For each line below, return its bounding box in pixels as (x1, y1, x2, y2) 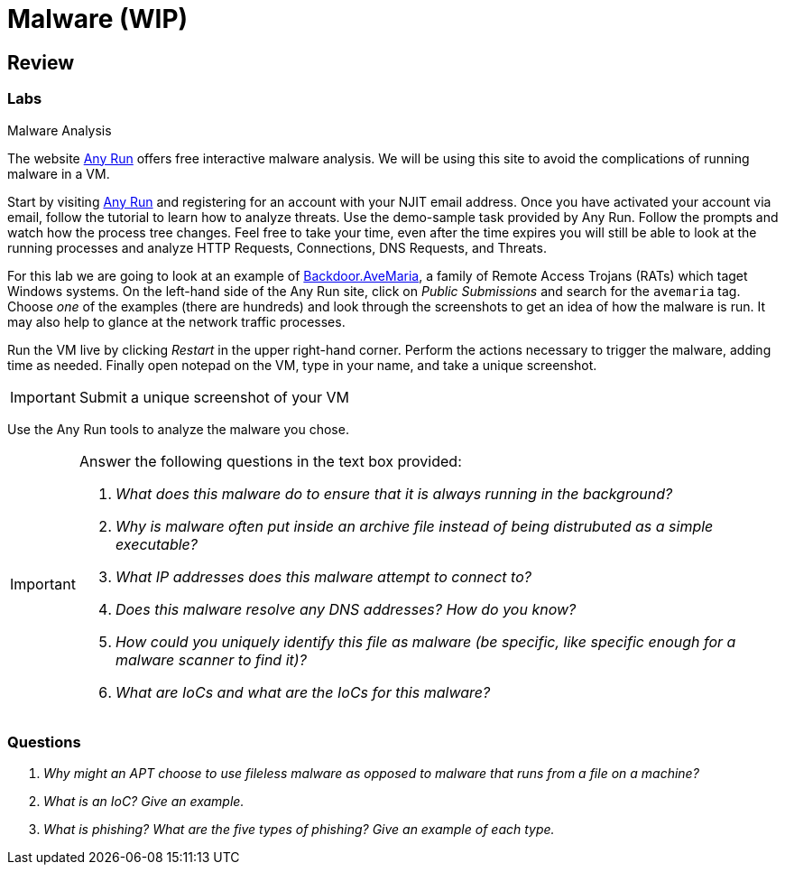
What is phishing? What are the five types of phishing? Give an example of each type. (43, 821, 555, 838)
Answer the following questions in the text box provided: (78, 451, 462, 470)
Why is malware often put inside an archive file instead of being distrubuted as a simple (115, 516, 714, 535)
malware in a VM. (7, 165, 110, 181)
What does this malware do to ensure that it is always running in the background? (115, 484, 673, 503)
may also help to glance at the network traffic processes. (7, 313, 346, 329)
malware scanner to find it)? (115, 650, 307, 669)
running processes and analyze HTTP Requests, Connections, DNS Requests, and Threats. (7, 239, 547, 255)
